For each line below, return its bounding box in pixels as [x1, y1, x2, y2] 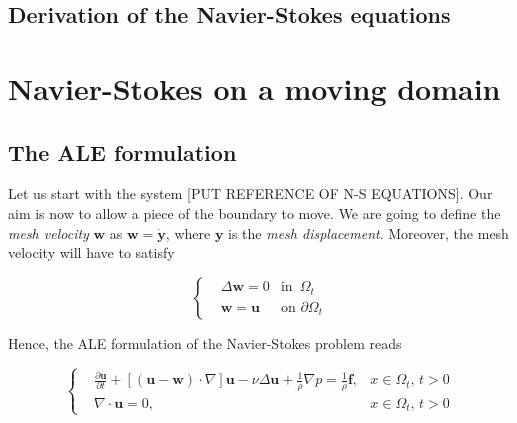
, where [165, 222, 211, 243]
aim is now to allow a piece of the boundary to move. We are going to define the [8, 202, 501, 223]
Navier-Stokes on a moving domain [8, 67, 501, 108]
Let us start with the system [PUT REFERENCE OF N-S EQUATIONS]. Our [8, 183, 493, 204]
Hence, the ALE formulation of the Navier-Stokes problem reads [8, 332, 402, 353]
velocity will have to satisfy [8, 242, 175, 263]
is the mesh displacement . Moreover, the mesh [228, 222, 509, 243]
